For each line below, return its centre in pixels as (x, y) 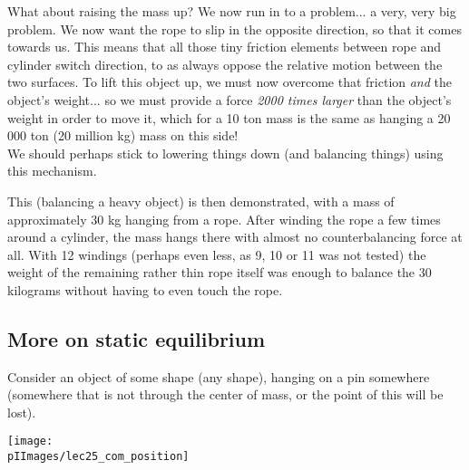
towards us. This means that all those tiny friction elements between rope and (225, 47)
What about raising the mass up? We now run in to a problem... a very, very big (232, 11)
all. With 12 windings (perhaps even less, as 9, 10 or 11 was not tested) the (217, 254)
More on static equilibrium (137, 338)
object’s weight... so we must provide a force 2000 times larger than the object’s (230, 99)
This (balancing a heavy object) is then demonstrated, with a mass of (201, 201)
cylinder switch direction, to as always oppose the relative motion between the (225, 64)
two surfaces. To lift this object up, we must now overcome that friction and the (230, 82)
